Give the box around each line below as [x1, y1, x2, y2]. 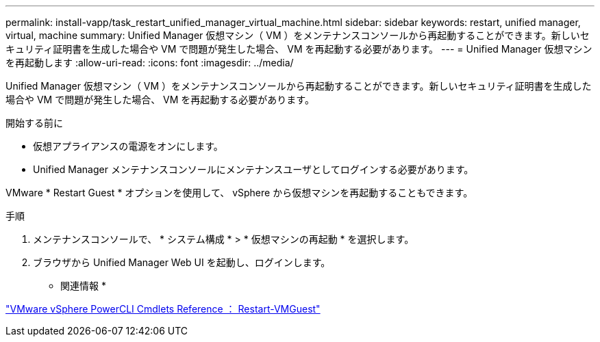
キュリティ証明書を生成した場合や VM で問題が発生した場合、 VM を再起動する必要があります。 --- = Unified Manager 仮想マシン [5, 43, 592, 55]
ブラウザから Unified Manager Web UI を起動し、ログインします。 [33, 256, 331, 268]
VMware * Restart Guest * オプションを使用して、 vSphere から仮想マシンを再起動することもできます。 [5, 187, 473, 198]
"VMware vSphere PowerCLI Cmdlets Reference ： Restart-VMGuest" [5, 303, 321, 315]
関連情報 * [60, 280, 106, 291]
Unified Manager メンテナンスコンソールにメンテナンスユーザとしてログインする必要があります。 [33, 163, 474, 175]
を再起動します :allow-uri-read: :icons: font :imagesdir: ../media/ [5, 57, 294, 68]
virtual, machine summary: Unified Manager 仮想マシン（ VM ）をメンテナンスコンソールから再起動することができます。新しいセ [5, 29, 590, 41]
